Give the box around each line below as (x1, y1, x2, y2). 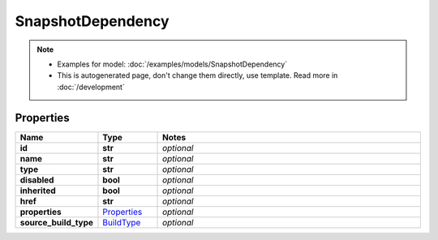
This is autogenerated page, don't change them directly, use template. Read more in (57, 71, 338, 80)
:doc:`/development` (57, 82, 125, 92)
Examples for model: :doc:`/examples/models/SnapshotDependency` (57, 59, 288, 69)
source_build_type (19, 216, 93, 228)
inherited (19, 185, 56, 196)
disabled (19, 174, 54, 186)
